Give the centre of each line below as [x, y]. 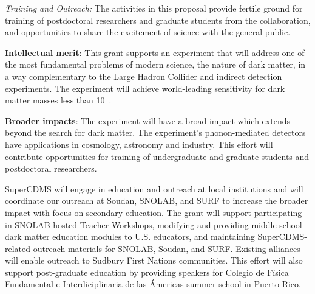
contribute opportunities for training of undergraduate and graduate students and [157, 156]
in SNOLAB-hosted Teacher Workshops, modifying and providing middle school [154, 224]
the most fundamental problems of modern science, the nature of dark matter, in [155, 64]
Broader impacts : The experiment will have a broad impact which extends [147, 120]
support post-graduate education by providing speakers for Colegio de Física [147, 272]
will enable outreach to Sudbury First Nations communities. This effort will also [154, 260]
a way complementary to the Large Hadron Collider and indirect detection [144, 76]
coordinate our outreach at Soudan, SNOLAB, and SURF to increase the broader [157, 201]
